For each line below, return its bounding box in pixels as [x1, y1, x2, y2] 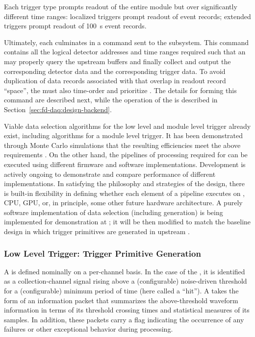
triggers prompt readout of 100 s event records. [4, 21, 147, 31]
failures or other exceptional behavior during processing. [4, 324, 173, 334]
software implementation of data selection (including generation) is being [4, 207, 223, 217]
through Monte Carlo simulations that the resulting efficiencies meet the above [4, 140, 241, 150]
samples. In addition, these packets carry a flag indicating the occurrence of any [4, 314, 244, 324]
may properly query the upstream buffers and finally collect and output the [4, 56, 231, 66]
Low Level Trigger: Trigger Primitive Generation [4, 247, 201, 259]
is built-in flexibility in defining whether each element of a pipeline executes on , [4, 188, 245, 198]
